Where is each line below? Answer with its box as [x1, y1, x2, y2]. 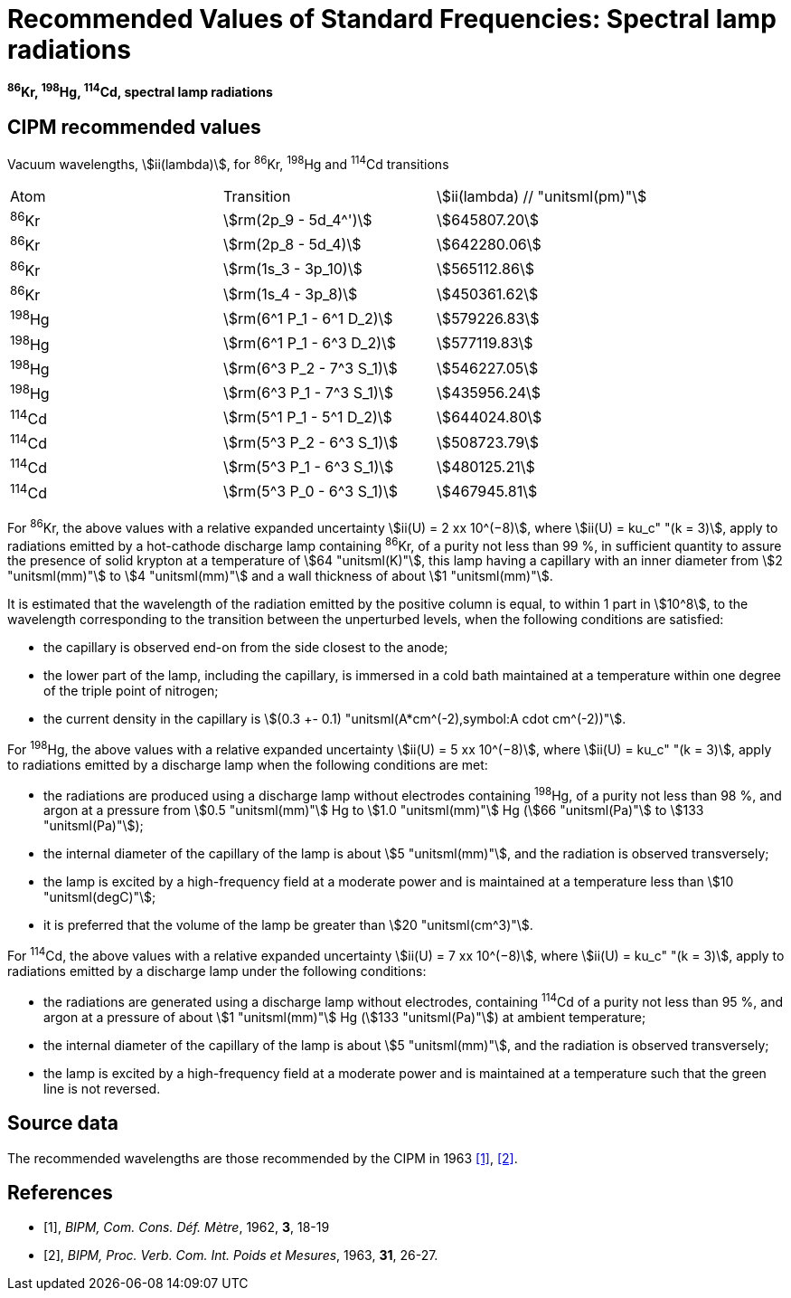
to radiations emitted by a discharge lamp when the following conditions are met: [7, 756, 488, 772]
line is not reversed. [43, 1080, 161, 1096]
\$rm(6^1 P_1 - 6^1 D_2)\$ [223, 308, 393, 327]
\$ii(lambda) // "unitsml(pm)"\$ [437, 186, 647, 205]
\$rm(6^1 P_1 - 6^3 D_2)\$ [223, 334, 397, 353]
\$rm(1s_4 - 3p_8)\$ [223, 284, 358, 303]
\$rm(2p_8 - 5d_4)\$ [223, 234, 362, 253]
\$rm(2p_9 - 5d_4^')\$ [223, 210, 372, 229]
